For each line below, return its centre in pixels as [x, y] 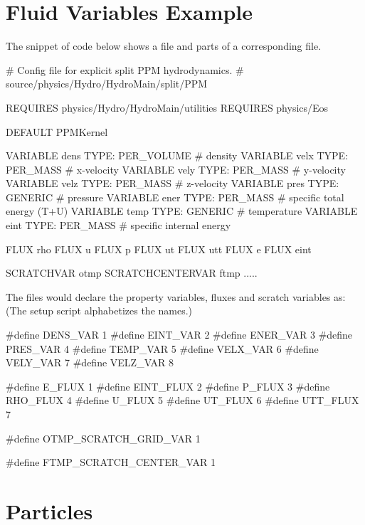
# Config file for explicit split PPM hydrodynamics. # [125, 69]
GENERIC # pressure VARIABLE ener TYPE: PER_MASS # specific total [175, 197]
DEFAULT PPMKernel [57, 131]
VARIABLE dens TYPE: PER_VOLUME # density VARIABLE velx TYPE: [177, 155]
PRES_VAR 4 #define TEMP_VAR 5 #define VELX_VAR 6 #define [162, 348]
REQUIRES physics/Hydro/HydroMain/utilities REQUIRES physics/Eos [167, 107]
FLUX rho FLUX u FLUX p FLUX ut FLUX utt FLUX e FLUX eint [159, 249]
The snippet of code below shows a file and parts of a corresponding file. [164, 46]
